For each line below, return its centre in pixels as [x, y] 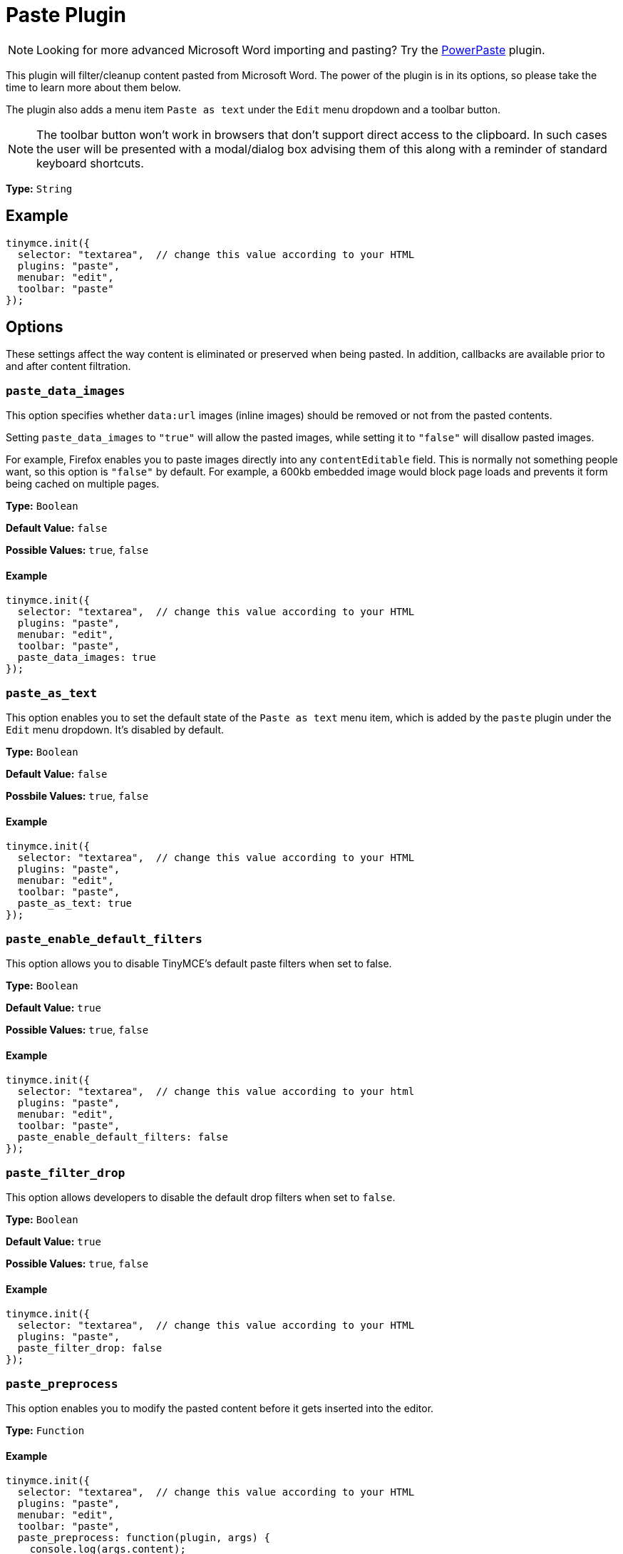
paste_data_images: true [87, 658]
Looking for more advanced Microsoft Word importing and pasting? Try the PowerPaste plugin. [291, 50]
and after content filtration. [68, 366]
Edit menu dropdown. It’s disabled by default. [115, 730]
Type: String [39, 188]
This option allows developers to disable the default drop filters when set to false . [201, 1198]
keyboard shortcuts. [90, 163]
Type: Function [45, 1431]
